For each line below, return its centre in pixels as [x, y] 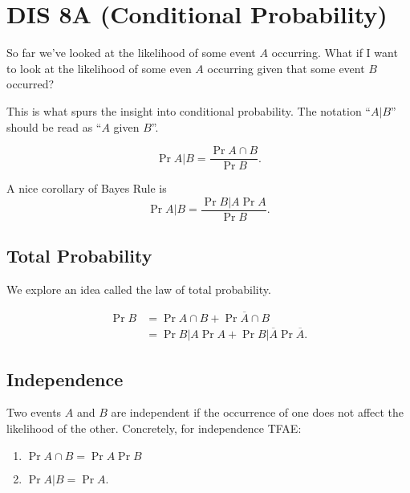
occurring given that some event [286, 68]
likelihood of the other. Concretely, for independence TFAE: [154, 428]
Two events [34, 412]
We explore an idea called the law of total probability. [139, 289]
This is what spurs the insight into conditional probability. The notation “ [189, 110]
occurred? [30, 84]
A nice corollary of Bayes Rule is [87, 188]
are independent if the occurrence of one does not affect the [258, 412]
